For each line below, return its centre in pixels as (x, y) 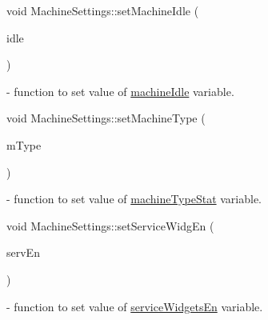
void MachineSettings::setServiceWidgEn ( (110, 225)
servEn (23, 252)
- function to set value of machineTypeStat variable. (134, 199)
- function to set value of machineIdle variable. (120, 91)
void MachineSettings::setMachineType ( (106, 118)
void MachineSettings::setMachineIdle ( (103, 10)
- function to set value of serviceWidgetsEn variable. (135, 306)
